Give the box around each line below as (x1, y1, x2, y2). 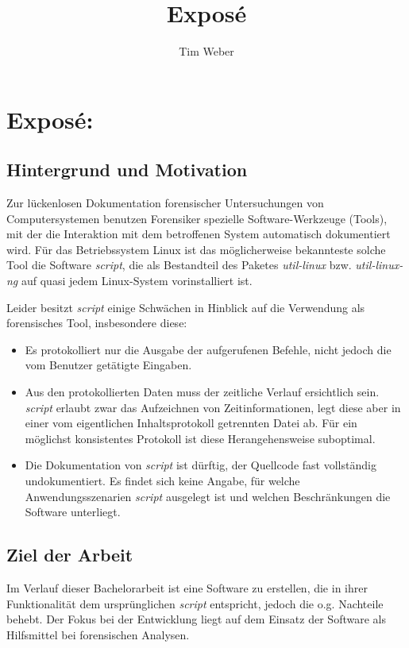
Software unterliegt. (25, 503, 121, 520)
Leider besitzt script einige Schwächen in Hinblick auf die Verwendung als (6, 299, 365, 315)
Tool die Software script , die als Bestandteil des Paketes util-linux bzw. (6, 256, 352, 273)
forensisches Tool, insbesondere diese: (6, 314, 187, 331)
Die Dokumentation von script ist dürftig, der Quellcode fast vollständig (25, 457, 376, 473)
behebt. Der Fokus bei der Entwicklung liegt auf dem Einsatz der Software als (6, 611, 386, 627)
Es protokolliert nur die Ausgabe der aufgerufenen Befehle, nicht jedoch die (25, 341, 392, 357)
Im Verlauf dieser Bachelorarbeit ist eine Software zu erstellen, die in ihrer (6, 580, 368, 596)
